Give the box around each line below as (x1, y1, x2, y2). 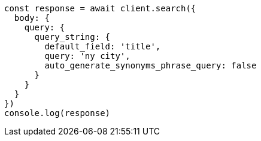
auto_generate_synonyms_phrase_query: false (44, 61, 257, 70)
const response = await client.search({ (4, 4, 196, 13)
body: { (14, 13, 50, 23)
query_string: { (34, 32, 111, 42)
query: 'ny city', (44, 51, 130, 61)
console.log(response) (4, 108, 111, 118)
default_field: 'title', (44, 42, 161, 51)
